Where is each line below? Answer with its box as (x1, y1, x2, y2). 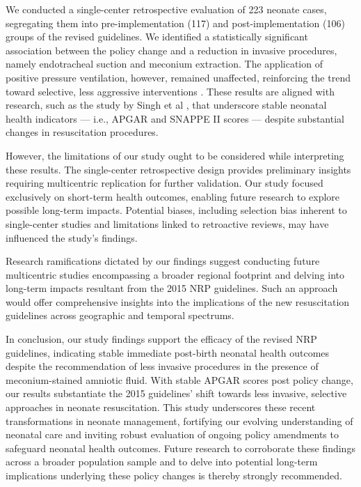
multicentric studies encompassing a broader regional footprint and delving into (6, 267, 345, 281)
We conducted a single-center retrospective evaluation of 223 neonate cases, (6, 2, 327, 16)
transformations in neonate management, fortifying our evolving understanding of (6, 413, 353, 428)
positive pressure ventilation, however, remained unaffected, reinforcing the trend (6, 70, 351, 84)
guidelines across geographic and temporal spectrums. (6, 308, 234, 323)
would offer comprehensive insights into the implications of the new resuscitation (6, 294, 350, 309)
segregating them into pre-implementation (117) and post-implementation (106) (6, 15, 345, 30)
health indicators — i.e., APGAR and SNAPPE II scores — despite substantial (6, 111, 344, 125)
